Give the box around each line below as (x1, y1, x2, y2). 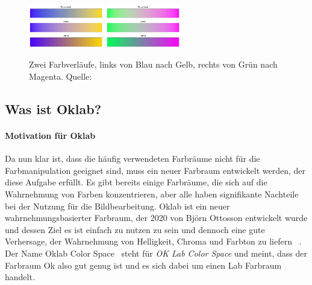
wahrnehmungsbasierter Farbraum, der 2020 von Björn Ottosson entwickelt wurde (5, 211, 308, 224)
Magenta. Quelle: (29, 70, 92, 83)
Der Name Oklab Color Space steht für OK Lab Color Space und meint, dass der (5, 246, 307, 259)
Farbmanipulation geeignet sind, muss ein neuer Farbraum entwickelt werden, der (5, 164, 306, 176)
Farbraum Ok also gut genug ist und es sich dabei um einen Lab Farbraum (5, 258, 282, 271)
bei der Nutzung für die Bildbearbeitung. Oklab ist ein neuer (5, 199, 230, 212)
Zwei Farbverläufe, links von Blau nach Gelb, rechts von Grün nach (29, 58, 278, 71)
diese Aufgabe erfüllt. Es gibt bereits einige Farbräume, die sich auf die (5, 176, 267, 188)
